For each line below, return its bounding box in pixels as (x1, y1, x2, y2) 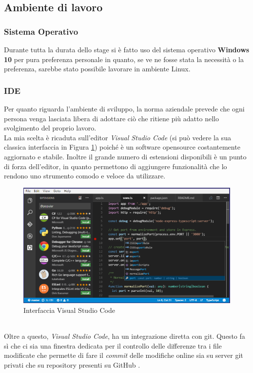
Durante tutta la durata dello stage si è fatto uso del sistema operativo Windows (4, 44, 250, 54)
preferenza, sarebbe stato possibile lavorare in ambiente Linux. (4, 64, 191, 74)
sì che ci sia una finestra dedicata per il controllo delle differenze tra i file (4, 340, 222, 351)
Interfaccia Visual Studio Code (23, 305, 115, 315)
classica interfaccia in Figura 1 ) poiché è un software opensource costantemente (4, 142, 240, 152)
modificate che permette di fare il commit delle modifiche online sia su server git (4, 350, 243, 360)
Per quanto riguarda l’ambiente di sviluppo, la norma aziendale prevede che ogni (4, 104, 245, 113)
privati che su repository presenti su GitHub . (4, 359, 140, 370)
